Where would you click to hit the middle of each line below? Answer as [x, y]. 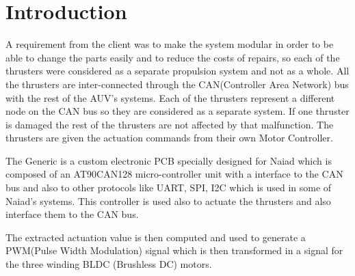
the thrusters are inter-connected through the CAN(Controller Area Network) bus [177, 84]
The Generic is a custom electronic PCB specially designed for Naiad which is [169, 160]
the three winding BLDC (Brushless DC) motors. [109, 264]
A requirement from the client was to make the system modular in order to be [170, 44]
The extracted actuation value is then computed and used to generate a [156, 237]
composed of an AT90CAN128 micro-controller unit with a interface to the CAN [174, 174]
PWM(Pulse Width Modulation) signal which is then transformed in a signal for [174, 250]
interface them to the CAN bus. [72, 214]
